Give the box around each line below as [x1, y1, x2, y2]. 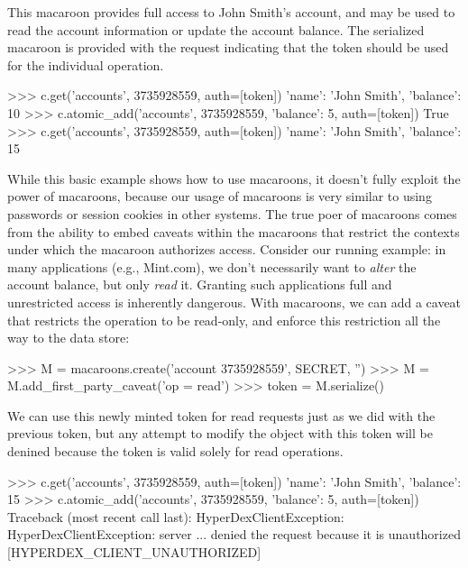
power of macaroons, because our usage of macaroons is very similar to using [7, 187, 432, 206]
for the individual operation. [7, 55, 164, 74]
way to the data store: [7, 328, 130, 347]
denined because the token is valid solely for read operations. [7, 442, 344, 461]
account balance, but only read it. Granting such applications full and [7, 275, 392, 294]
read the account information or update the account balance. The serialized [7, 20, 425, 39]
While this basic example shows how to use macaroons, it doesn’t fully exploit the [7, 169, 461, 188]
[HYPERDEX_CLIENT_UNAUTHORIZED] [7, 543, 262, 562]
